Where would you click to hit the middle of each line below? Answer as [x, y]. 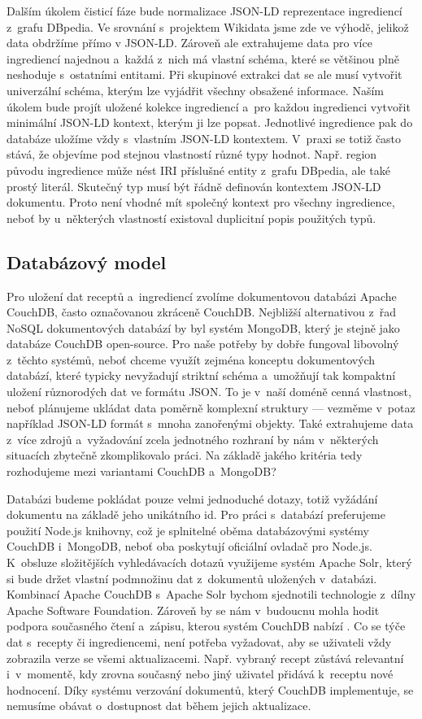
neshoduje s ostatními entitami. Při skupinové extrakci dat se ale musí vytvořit [204, 74]
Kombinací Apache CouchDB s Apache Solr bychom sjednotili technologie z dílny [211, 594]
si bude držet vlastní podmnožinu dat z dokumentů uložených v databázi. [192, 578]
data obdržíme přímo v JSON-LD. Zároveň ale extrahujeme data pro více [189, 43]
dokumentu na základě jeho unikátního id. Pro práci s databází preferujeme [196, 514]
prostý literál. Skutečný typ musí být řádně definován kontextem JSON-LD [194, 186]
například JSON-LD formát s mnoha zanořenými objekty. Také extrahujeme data [210, 423]
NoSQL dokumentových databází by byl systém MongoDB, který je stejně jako [203, 327]
